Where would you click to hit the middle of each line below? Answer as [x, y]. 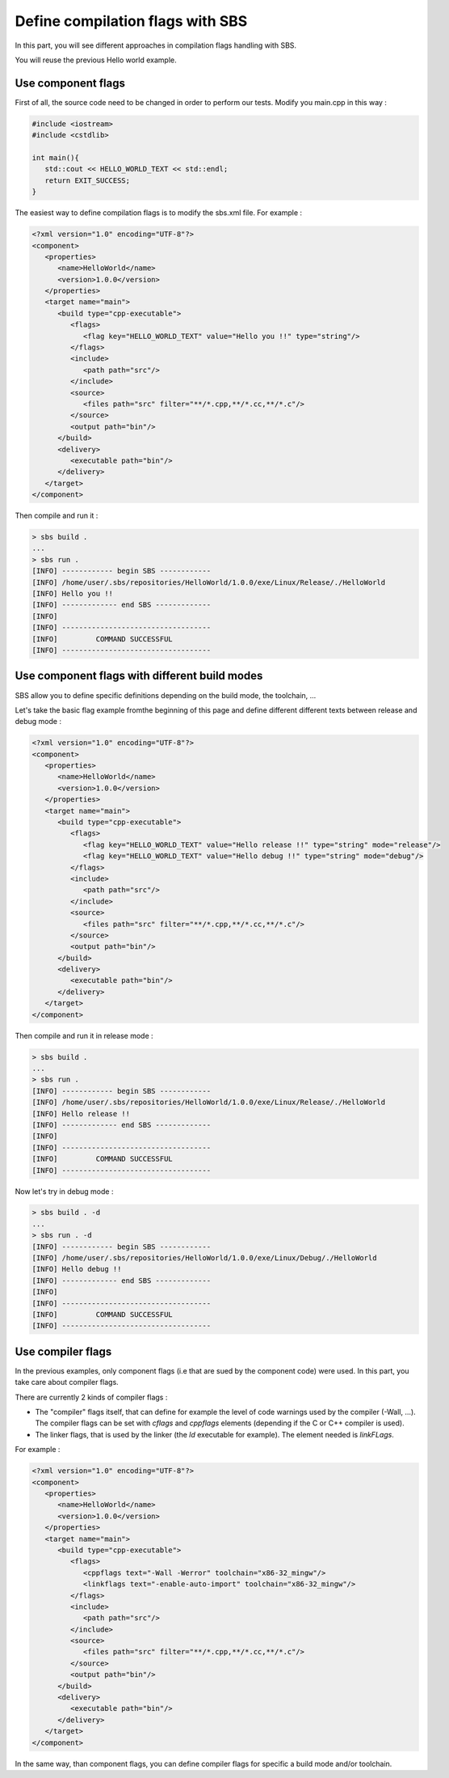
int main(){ [56, 158]
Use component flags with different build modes [139, 676]
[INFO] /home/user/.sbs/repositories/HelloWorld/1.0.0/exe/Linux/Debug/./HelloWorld [204, 1258]
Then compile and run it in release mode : [84, 1035]
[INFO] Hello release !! [81, 1113]
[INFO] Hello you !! [72, 594]
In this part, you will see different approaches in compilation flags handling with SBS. [156, 45]
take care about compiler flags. [67, 1382]
